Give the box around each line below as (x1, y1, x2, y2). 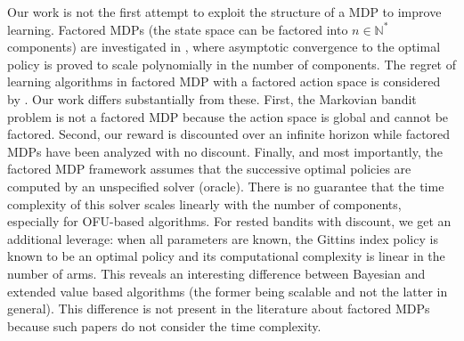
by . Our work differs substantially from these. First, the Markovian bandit (7, 89, 417, 108)
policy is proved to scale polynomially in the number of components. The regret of (7, 54, 456, 73)
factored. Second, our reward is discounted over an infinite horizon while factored (7, 125, 451, 143)
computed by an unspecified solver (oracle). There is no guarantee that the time (7, 176, 444, 195)
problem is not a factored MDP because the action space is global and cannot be (7, 107, 449, 126)
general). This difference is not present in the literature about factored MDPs (7, 299, 430, 318)
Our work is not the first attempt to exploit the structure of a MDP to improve (7, 3, 442, 20)
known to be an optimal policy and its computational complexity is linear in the (7, 247, 445, 265)
